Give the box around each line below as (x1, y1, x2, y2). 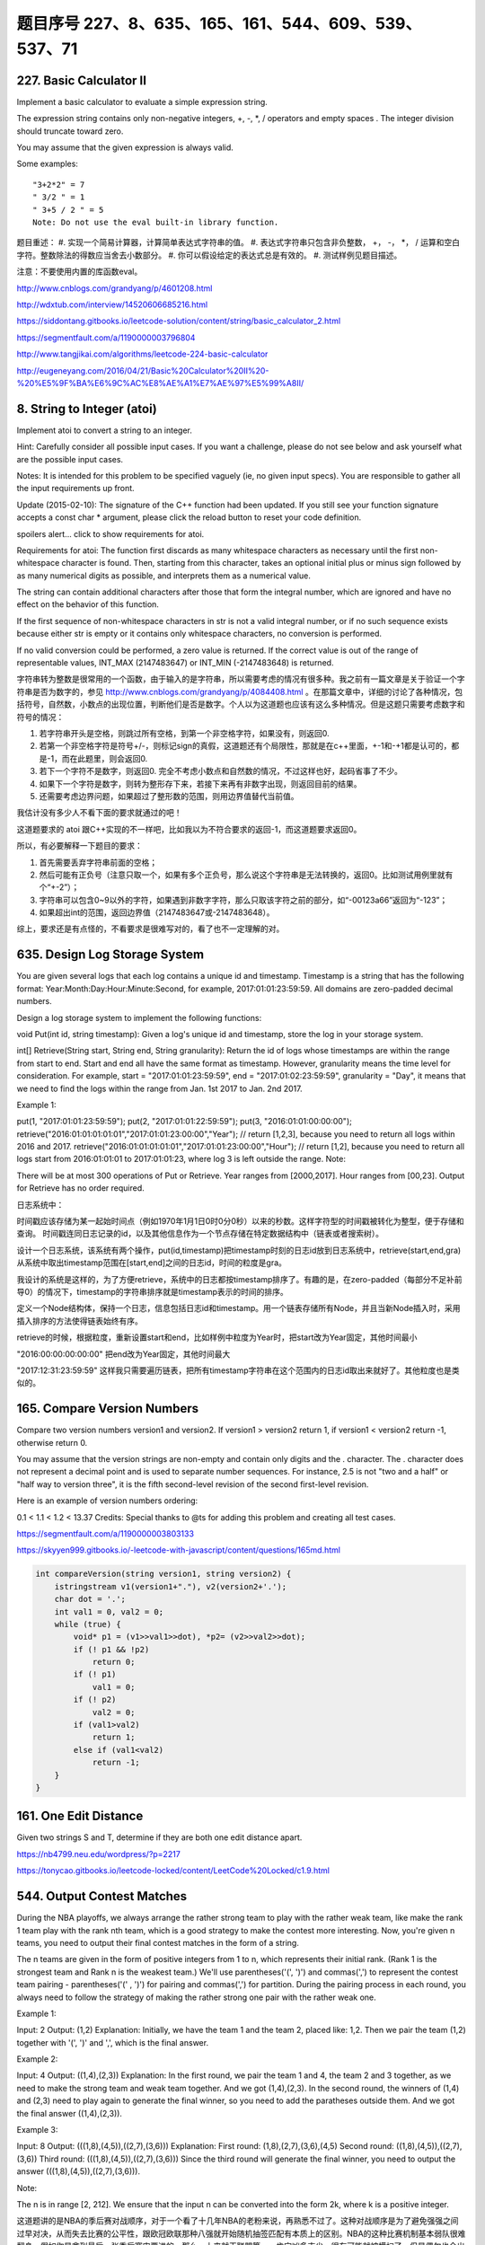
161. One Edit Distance (16, 1809, 144, 1824)
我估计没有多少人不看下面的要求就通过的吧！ (16, 807, 182, 818)
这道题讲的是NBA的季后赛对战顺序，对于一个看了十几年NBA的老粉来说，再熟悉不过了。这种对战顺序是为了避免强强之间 (16, 2215, 459, 2226)
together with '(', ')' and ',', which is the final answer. (16, 2037, 209, 2047)
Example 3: (16, 2125, 58, 2135)
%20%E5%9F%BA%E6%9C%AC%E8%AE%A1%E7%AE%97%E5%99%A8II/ (16, 377, 304, 388)
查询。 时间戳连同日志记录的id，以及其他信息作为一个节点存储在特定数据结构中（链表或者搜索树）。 (16, 1228, 384, 1239)
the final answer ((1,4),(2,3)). (16, 2108, 123, 2118)
